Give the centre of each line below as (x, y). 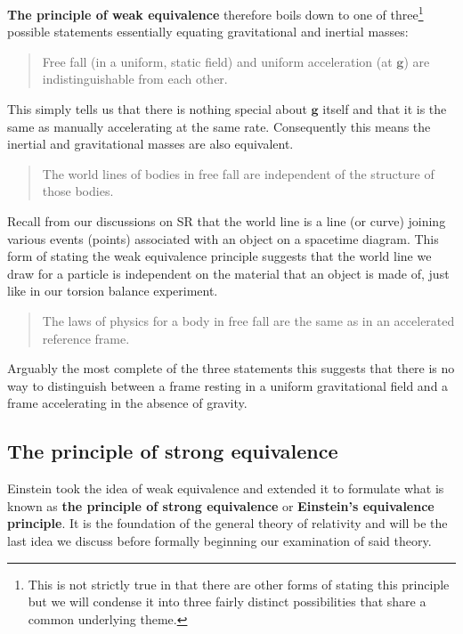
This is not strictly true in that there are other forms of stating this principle (239, 584)
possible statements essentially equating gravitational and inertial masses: (208, 32)
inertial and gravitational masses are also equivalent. (150, 144)
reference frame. (86, 338)
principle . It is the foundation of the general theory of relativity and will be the (227, 523)
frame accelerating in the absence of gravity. (127, 403)
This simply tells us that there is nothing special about (157, 109)
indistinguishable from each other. (135, 79)
